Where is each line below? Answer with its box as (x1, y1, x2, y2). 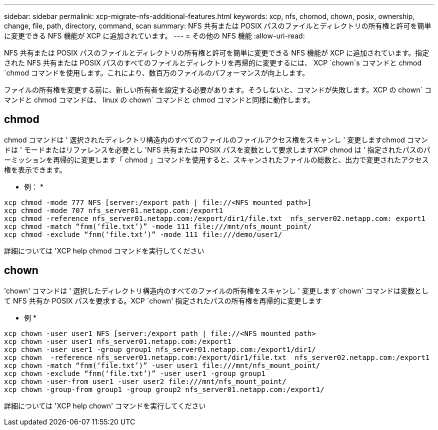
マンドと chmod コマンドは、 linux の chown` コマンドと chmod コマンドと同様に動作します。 (4, 95, 314, 104)
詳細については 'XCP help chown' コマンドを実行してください (4, 401, 206, 410)
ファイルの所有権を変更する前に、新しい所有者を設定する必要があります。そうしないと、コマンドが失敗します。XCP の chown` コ (4, 85, 431, 94)
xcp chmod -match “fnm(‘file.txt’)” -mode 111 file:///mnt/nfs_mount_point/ (4, 222, 312, 230)
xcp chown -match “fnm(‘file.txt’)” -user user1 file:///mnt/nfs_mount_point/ (4, 361, 320, 369)
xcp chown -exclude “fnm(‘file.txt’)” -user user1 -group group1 (4, 369, 265, 377)
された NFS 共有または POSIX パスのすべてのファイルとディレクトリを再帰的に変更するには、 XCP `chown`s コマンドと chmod (4, 58, 422, 67)
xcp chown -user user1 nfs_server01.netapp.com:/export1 (4, 337, 232, 345)
